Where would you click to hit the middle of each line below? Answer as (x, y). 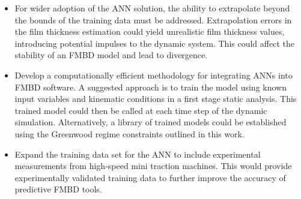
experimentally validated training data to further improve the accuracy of (150, 177)
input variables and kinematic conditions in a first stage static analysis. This (156, 99)
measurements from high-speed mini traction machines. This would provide (153, 166)
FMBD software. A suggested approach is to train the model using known (150, 87)
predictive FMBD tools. (58, 189)
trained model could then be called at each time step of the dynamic (141, 110)
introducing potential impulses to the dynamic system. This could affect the (154, 43)
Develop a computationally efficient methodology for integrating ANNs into (154, 75)
